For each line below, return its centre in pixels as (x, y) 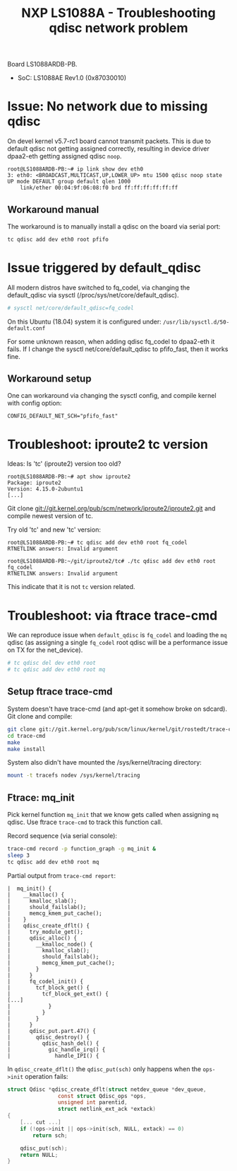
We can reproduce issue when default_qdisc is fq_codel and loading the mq (117, 635)
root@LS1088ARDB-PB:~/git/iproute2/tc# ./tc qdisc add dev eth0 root (112, 561)
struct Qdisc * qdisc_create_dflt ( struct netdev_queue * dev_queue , (107, 1089)
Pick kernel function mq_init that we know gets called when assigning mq (113, 815)
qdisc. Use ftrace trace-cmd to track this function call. (85, 822)
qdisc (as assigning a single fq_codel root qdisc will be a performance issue (117, 643)
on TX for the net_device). (45, 650)
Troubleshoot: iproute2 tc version (108, 444)
